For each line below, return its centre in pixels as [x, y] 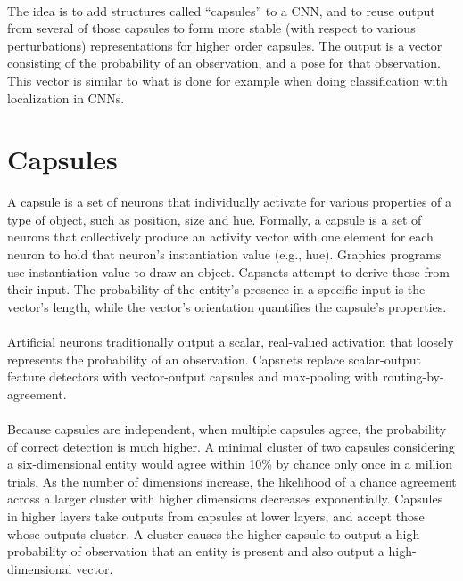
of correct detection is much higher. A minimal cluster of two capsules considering [231, 446]
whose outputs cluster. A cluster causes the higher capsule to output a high [214, 533]
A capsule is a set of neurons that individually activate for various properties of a [230, 202]
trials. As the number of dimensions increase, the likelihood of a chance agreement [232, 481]
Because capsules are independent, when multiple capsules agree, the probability [227, 429]
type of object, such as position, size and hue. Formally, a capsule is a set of [215, 219]
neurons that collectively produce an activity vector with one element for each [220, 237]
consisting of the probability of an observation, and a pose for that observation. [224, 63]
